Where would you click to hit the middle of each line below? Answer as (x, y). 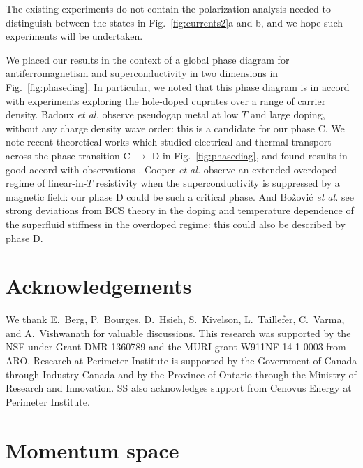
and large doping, (288, 114)
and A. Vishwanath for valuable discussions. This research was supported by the (178, 333)
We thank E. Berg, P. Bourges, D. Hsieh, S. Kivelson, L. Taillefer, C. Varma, (175, 319)
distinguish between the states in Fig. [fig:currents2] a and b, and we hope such (174, 22)
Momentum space (92, 449)
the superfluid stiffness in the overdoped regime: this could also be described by (176, 224)
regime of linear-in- (46, 183)
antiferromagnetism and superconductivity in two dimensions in (142, 73)
